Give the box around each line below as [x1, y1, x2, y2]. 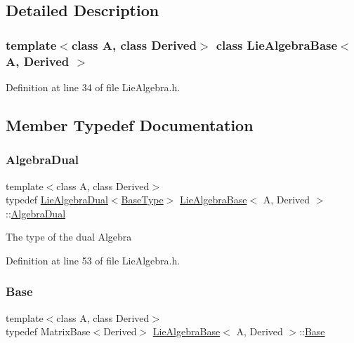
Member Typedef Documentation [6, 114, 254, 135]
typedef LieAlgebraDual [6, 192, 108, 207]
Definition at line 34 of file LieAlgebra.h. [6, 79, 181, 94]
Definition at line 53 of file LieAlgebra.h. [6, 253, 181, 267]
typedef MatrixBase [6, 324, 91, 339]
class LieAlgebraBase [216, 36, 338, 53]
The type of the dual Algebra [6, 229, 132, 244]
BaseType [121, 192, 164, 207]
